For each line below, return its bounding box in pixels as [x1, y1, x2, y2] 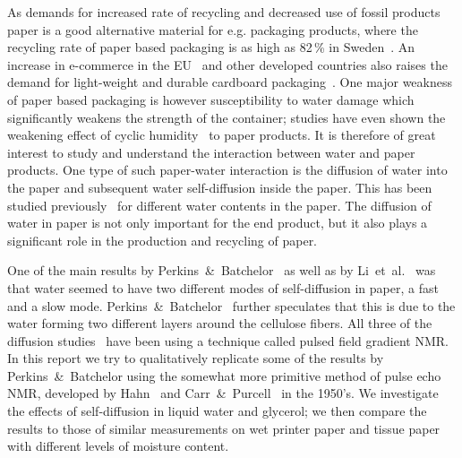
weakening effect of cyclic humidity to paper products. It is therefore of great [7, 125, 436, 144]
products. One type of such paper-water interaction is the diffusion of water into [7, 160, 448, 179]
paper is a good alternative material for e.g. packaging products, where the [7, 20, 418, 39]
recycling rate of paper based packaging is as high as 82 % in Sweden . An [7, 38, 415, 56]
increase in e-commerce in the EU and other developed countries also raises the [7, 55, 448, 73]
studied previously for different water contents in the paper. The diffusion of [7, 195, 432, 214]
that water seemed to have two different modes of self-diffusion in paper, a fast [7, 278, 439, 297]
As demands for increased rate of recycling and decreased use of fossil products [7, 3, 441, 21]
